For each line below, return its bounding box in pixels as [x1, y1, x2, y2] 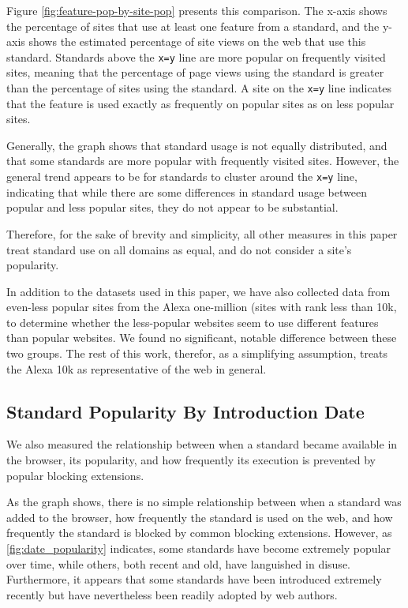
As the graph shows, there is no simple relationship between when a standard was [6, 494, 402, 510]
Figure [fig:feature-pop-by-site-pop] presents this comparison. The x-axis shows [6, 2, 387, 18]
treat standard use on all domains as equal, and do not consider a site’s [6, 241, 352, 257]
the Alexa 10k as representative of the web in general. [6, 360, 267, 377]
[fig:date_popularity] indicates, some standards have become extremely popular [6, 540, 391, 557]
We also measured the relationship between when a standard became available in [6, 436, 398, 452]
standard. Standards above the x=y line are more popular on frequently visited [6, 48, 386, 65]
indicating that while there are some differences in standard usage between [6, 183, 367, 200]
